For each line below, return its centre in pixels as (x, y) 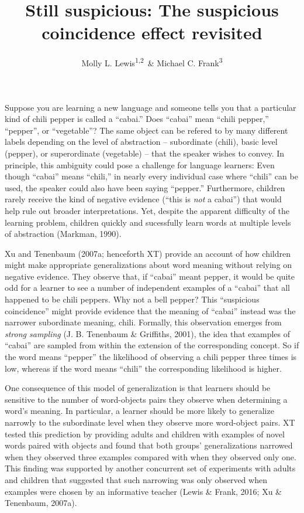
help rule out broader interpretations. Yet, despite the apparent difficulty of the (147, 210)
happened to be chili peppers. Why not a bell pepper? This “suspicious (132, 299)
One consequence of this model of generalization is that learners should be (138, 388)
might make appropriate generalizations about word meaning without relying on (148, 265)
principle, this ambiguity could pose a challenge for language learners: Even (140, 164)
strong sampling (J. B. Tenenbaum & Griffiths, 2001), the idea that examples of (147, 333)
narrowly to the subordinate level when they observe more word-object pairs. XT (150, 422)
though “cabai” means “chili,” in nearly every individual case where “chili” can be (151, 176)
